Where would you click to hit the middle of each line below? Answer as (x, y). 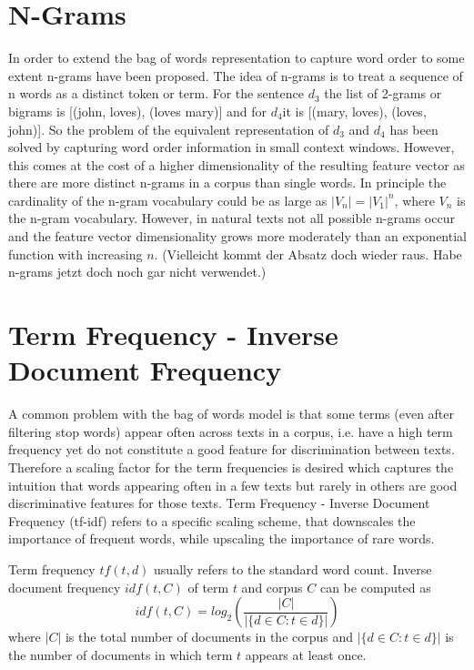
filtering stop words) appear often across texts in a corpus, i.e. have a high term (231, 431)
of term (208, 587)
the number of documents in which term (121, 654)
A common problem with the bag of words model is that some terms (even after (232, 414)
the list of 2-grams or (383, 93)
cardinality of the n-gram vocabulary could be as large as (168, 200)
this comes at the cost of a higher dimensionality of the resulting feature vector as (237, 164)
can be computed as (375, 587)
